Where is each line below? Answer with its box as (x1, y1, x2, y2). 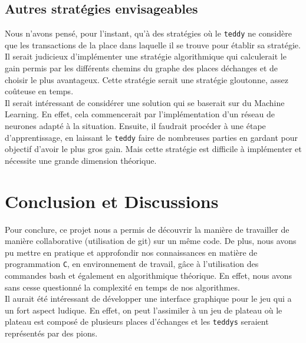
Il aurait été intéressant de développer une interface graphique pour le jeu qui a (5, 292, 292, 305)
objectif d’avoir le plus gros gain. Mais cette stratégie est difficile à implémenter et (5, 143, 302, 155)
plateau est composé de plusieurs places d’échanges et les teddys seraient (5, 315, 269, 328)
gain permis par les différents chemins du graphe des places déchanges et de (5, 62, 278, 74)
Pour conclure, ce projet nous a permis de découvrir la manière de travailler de (5, 223, 289, 235)
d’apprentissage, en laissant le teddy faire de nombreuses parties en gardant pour (5, 131, 298, 143)
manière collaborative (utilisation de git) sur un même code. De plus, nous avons (5, 235, 297, 247)
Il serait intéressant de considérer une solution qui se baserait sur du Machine (5, 96, 285, 108)
